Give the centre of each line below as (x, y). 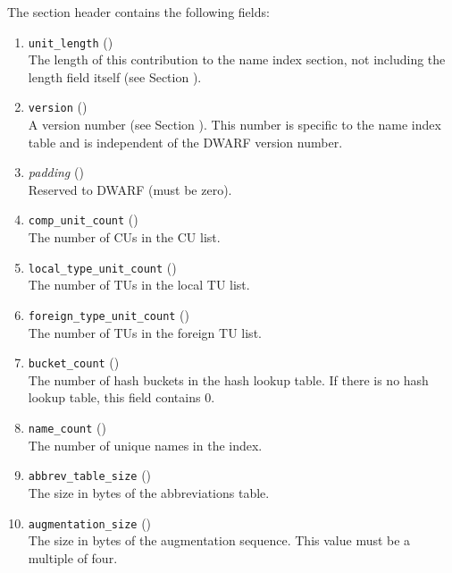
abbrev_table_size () (90, 475)
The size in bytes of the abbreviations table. (149, 492)
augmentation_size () (90, 522)
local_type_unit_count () (102, 267)
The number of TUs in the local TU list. (139, 285)
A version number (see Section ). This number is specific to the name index (234, 125)
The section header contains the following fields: (138, 12)
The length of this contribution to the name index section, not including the (237, 59)
